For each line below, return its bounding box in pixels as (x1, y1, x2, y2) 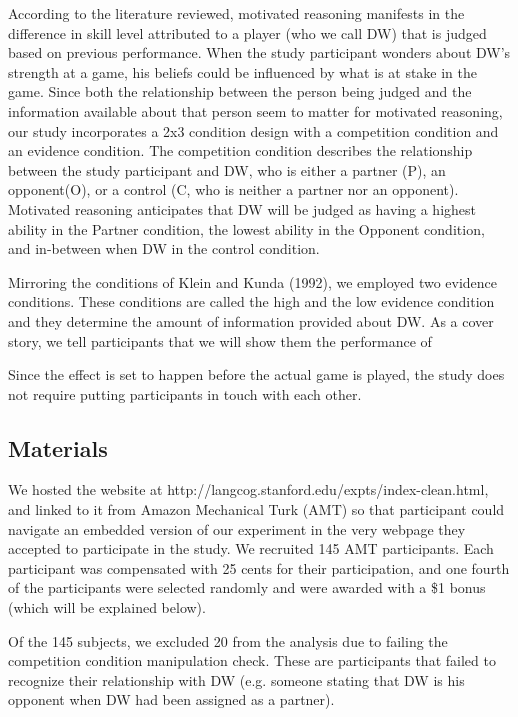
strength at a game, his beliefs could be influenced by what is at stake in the (8, 61, 478, 82)
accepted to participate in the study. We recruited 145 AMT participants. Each (8, 538, 494, 559)
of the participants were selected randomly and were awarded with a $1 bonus (8, 577, 486, 598)
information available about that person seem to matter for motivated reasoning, (8, 100, 503, 121)
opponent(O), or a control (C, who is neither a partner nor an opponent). (8, 179, 459, 200)
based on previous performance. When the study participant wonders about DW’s (8, 42, 511, 63)
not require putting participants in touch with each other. (8, 383, 362, 404)
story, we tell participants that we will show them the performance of (8, 330, 432, 351)
